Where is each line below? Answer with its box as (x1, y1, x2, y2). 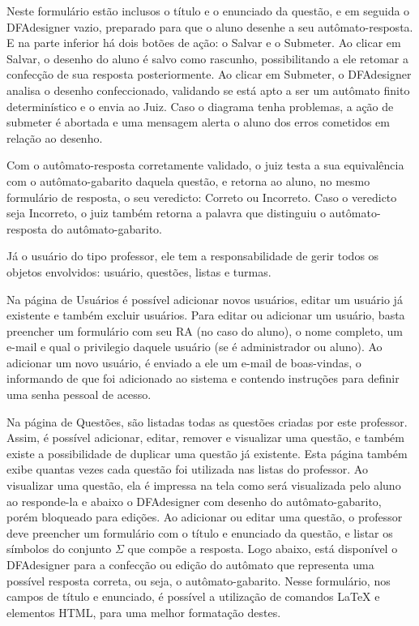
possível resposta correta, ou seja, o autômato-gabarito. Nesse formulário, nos (6, 572, 391, 589)
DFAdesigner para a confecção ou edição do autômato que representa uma (6, 556, 374, 572)
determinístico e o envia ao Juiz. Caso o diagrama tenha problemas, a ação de (6, 97, 394, 114)
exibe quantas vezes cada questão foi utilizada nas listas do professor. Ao (6, 461, 368, 478)
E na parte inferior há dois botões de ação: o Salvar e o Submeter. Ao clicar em (6, 34, 401, 51)
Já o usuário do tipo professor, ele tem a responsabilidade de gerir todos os (6, 247, 379, 264)
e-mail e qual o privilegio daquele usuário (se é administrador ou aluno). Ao (6, 338, 383, 355)
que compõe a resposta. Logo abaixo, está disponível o (127, 540, 398, 557)
